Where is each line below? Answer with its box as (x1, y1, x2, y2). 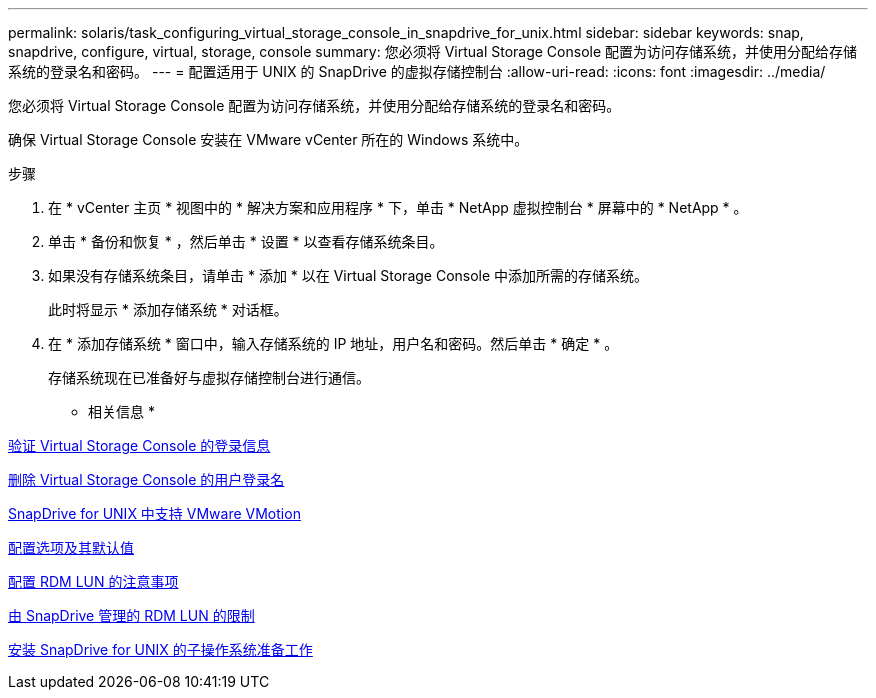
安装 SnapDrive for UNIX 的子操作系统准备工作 (8, 641, 313, 658)
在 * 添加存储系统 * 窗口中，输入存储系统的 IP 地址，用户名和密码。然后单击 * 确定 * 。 (48, 335, 619, 352)
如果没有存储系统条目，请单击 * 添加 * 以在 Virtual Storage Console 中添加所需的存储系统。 (48, 267, 649, 284)
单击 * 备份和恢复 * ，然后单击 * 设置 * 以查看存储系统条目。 (48, 233, 444, 250)
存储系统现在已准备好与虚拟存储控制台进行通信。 (48, 369, 370, 386)
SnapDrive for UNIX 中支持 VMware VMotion (8, 505, 301, 522)
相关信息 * (88, 403, 155, 420)
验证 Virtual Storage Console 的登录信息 (8, 437, 271, 454)
